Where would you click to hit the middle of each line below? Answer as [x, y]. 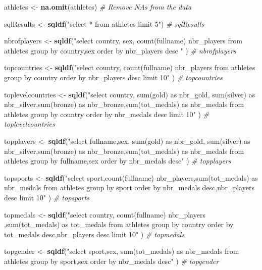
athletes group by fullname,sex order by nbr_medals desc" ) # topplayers [118, 161]
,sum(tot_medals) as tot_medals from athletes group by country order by [119, 224]
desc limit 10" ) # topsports [47, 197]
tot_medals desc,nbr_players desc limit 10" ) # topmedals [94, 234]
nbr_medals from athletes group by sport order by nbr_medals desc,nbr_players [129, 187]
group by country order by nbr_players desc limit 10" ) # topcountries [113, 77]
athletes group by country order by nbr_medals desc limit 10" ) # [107, 114]
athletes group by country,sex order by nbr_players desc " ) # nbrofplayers [120, 50]
